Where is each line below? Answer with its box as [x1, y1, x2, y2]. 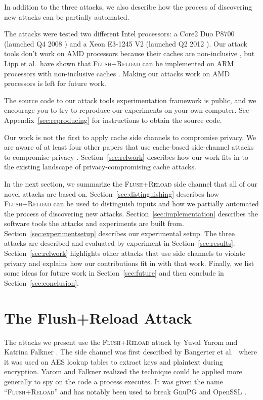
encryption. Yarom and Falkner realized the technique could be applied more [4, 366, 242, 377]
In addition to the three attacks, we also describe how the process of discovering [4, 2, 252, 12]
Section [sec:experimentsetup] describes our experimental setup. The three [4, 228, 235, 238]
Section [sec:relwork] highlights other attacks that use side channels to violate [4, 248, 245, 258]
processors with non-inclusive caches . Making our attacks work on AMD [4, 68, 230, 78]
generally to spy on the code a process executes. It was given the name [4, 376, 223, 386]
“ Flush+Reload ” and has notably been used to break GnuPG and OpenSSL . [4, 386, 247, 396]
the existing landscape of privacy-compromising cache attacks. [4, 161, 196, 172]
